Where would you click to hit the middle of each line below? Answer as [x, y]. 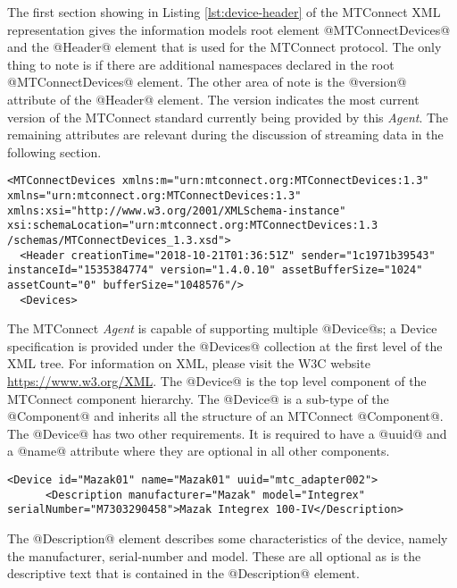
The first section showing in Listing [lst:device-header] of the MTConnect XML [224, 12]
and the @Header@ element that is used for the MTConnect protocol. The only [224, 47]
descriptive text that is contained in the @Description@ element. [183, 573]
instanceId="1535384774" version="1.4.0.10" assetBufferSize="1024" [215, 270]
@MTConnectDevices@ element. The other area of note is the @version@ [207, 82]
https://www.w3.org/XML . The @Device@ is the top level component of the [217, 381]
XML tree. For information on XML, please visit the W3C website [189, 363]
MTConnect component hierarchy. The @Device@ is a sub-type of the [198, 398]
